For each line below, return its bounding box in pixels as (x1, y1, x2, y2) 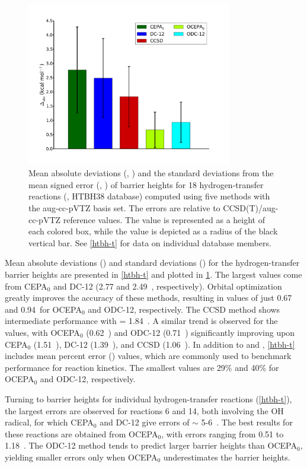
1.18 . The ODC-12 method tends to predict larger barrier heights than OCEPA (5, 439, 297, 452)
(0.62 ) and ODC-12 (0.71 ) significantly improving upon (86, 326, 295, 338)
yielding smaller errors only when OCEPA (5, 450, 158, 463)
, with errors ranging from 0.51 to (161, 427, 284, 440)
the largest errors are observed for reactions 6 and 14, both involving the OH (5, 404, 284, 417)
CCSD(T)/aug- (223, 202, 279, 214)
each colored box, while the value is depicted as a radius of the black (28, 225, 278, 237)
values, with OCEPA (5, 326, 80, 338)
